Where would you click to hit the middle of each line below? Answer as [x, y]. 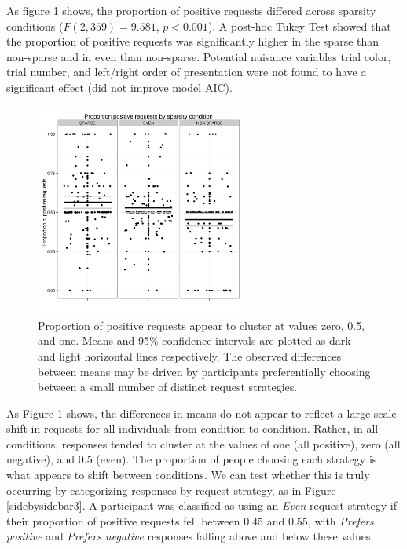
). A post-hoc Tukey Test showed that [299, 26]
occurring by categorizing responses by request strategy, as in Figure [171, 490]
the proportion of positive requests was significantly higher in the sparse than [193, 41]
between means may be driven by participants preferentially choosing [204, 371]
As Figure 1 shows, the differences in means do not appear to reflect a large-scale [202, 413]
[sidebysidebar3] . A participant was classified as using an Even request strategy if [202, 505]
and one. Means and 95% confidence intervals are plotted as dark [194, 340]
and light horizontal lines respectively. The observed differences [190, 355]
